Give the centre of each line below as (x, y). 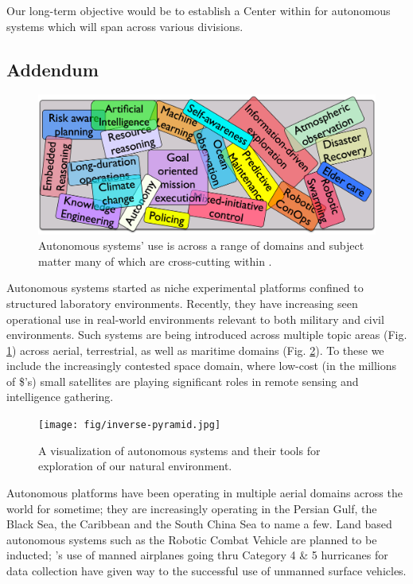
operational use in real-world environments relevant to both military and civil (195, 319)
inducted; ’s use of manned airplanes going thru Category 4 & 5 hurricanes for (197, 555)
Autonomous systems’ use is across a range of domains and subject (201, 245)
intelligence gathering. (60, 397)
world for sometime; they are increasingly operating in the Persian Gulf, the (192, 508)
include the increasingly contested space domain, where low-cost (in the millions (202, 366)
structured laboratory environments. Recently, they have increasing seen (182, 303)
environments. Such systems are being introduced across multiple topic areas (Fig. (207, 335)
